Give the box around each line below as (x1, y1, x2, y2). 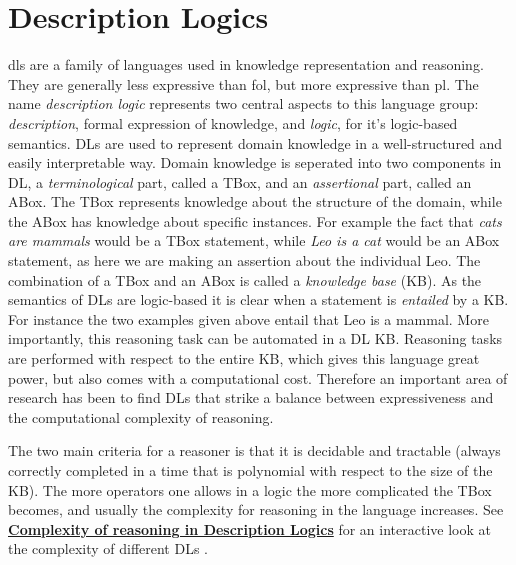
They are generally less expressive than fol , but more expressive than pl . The (8, 73, 479, 94)
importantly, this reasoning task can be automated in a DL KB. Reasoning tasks (8, 328, 503, 349)
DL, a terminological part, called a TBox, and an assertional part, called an (8, 171, 472, 192)
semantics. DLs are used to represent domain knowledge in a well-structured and (8, 132, 503, 153)
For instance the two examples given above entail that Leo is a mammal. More (8, 308, 489, 329)
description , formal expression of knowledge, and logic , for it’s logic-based (8, 112, 458, 133)
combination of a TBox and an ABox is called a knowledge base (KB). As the (8, 269, 482, 290)
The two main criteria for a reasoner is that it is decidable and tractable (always (8, 440, 501, 461)
